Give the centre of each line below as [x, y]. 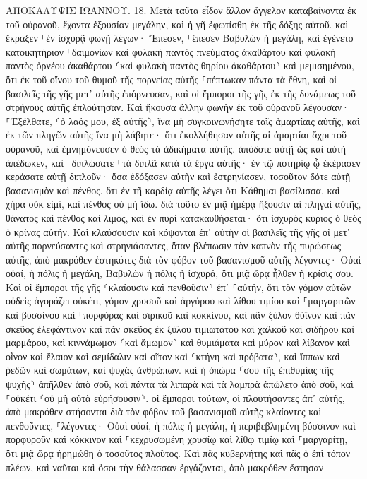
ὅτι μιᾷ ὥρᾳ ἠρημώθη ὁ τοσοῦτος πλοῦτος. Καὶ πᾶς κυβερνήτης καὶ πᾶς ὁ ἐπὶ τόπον [178, 453]
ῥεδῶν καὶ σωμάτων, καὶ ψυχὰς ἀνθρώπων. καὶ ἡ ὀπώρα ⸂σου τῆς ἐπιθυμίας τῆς [170, 370]
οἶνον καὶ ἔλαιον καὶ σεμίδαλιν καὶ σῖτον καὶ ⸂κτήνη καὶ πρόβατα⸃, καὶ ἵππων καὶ [173, 356]
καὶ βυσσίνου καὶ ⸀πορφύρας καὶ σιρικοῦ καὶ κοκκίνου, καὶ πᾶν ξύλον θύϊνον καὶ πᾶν [181, 315]
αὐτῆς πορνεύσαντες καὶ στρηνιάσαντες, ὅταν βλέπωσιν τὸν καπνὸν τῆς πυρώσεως [174, 246]
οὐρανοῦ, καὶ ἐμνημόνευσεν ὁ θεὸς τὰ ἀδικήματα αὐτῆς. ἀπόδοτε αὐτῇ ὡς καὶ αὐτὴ [176, 148]
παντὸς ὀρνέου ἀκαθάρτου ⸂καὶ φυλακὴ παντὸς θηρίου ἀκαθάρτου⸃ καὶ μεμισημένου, [180, 65]
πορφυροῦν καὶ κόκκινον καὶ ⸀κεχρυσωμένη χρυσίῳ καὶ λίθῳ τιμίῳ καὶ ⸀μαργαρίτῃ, [177, 439]
